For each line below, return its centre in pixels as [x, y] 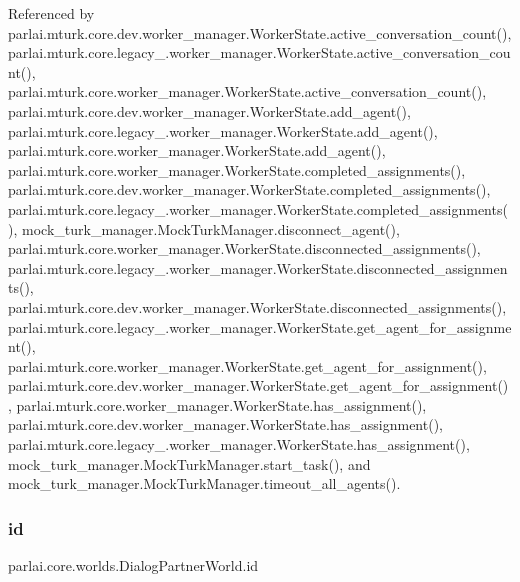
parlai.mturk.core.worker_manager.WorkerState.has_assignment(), [221, 404]
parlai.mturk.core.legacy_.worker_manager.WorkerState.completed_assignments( [258, 208]
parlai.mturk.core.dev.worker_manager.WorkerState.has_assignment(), [225, 424]
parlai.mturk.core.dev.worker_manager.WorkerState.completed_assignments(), [249, 189]
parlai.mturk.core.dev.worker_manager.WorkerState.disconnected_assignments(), [257, 306]
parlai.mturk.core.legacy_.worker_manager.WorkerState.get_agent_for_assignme [260, 326]
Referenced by [51, 13]
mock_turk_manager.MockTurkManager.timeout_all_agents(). [204, 483]
